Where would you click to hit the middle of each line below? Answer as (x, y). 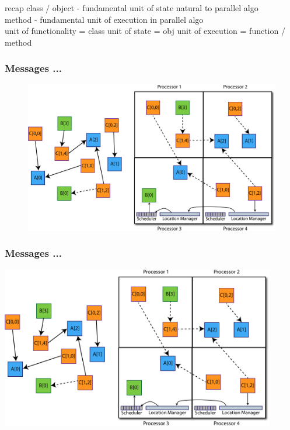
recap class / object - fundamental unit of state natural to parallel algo (132, 8)
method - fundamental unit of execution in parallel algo (104, 19)
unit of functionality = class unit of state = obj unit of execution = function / (145, 31)
